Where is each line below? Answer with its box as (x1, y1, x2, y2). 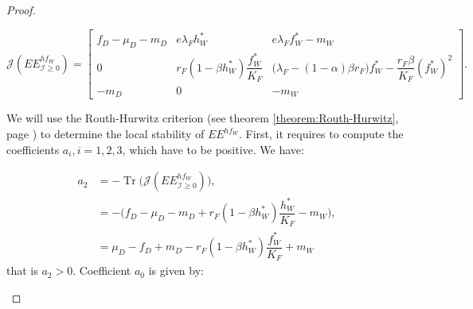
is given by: (148, 262, 204, 279)
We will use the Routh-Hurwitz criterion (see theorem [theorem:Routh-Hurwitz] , (6, 110, 399, 126)
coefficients (6, 141, 60, 157)
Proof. (6, 2, 36, 17)
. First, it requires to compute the (238, 126, 404, 142)
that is (6, 262, 38, 279)
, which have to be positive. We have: (122, 141, 304, 157)
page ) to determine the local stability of (6, 126, 205, 142)
